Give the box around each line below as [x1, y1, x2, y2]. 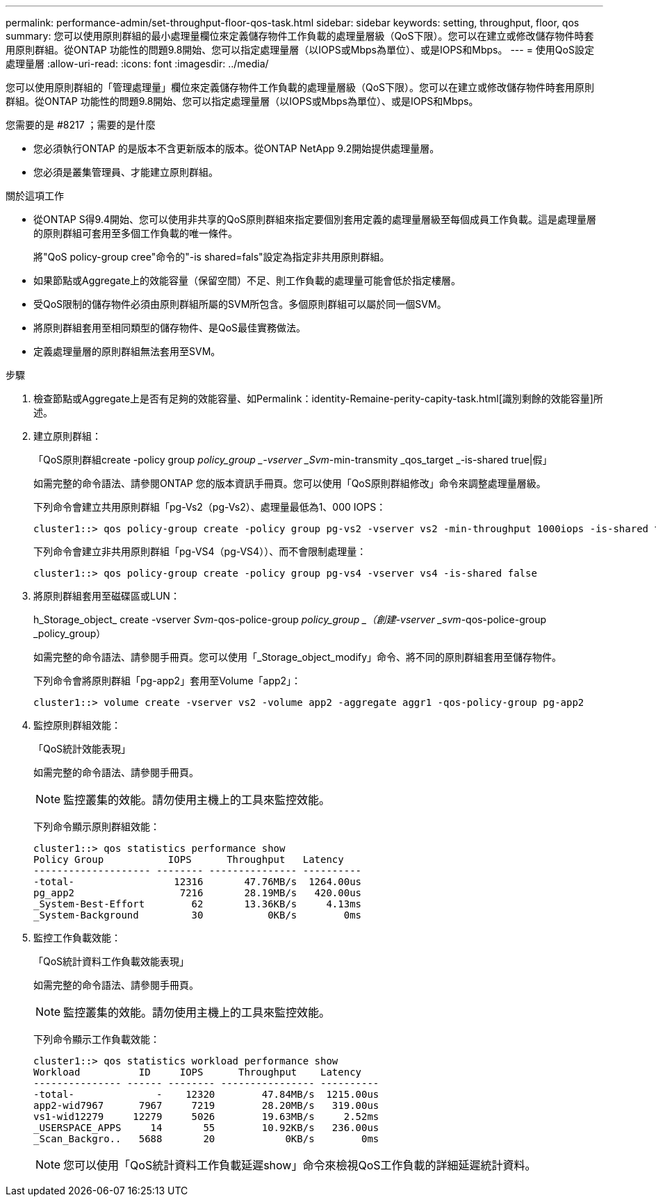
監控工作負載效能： [33, 932, 121, 944]
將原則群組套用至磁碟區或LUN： [33, 590, 180, 602]
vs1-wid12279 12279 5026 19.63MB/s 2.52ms [33, 1111, 379, 1122]
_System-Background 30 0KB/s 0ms [33, 909, 362, 921]
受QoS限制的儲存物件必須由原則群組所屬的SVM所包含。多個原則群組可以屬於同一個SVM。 [33, 298, 447, 310]
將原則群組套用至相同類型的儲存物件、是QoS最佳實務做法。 [33, 322, 306, 334]
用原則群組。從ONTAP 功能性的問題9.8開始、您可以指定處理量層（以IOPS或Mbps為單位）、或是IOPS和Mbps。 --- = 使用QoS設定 [6, 44, 594, 56]
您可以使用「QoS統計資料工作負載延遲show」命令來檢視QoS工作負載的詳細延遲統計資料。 [63, 1158, 536, 1172]
